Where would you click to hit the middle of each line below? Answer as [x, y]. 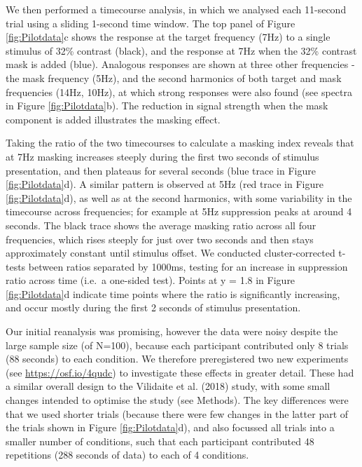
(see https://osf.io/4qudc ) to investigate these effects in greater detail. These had [180, 372]
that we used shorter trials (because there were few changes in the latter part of [177, 413]
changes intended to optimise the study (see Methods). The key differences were [177, 400]
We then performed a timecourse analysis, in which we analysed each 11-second [176, 9]
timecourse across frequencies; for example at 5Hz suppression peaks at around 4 [179, 211]
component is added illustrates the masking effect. [113, 119]
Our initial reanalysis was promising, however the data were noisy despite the [172, 331]
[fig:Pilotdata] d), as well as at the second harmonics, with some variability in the [179, 197]
